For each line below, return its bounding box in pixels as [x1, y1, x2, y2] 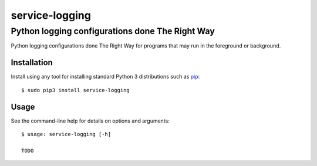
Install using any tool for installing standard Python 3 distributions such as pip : [11, 73, 200, 80]
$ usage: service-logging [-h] [21, 131, 112, 137]
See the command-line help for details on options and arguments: [11, 117, 170, 124]
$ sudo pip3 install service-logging [21, 87, 130, 93]
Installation [11, 57, 53, 67]
